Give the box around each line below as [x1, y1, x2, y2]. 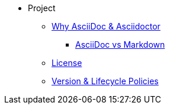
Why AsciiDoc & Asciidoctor [52, 21, 161, 31]
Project [28, 3, 56, 13]
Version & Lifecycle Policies [52, 76, 159, 86]
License [52, 58, 82, 68]
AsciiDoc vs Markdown [75, 39, 165, 49]
